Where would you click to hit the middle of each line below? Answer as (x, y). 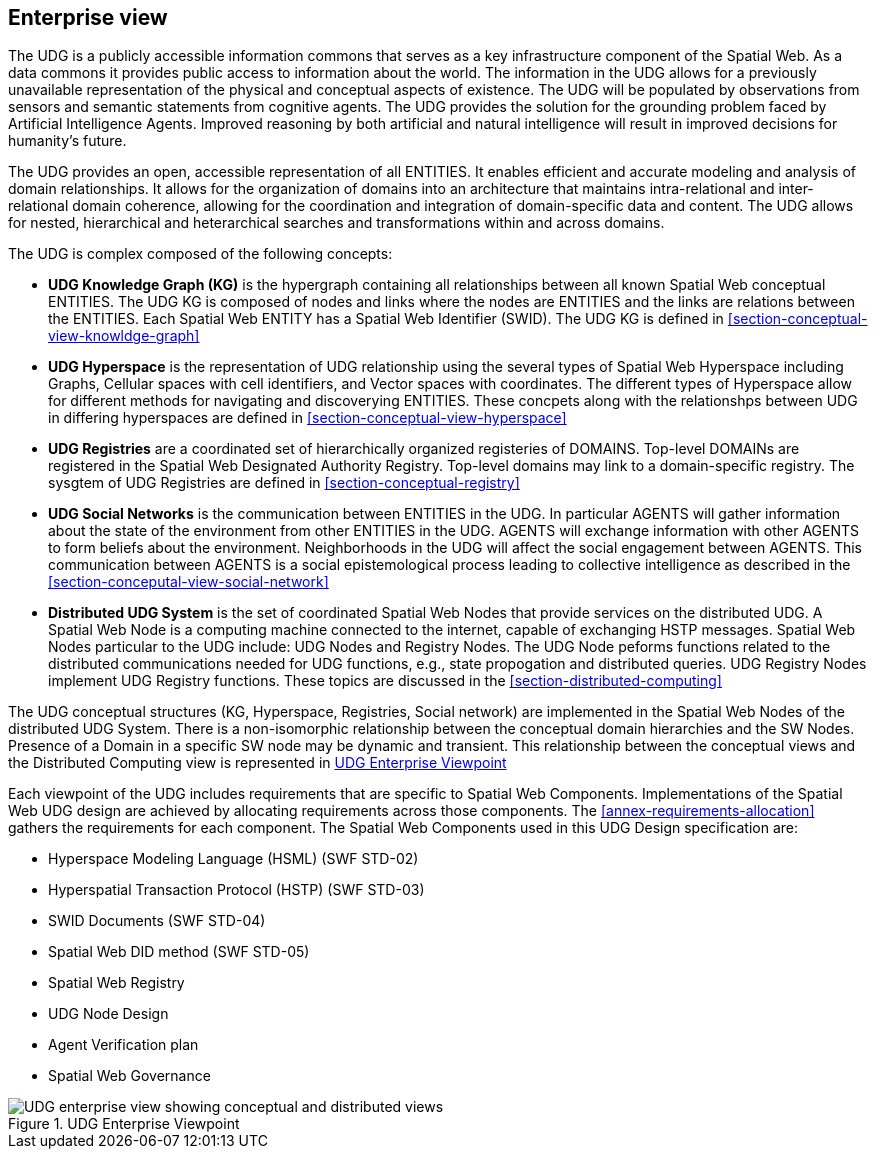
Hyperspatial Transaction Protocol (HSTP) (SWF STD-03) (236, 890)
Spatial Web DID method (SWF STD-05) (179, 952)
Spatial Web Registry (116, 983)
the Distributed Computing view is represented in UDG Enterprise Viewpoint (257, 763)
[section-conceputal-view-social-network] (188, 582)
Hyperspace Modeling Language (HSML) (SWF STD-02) (233, 859)
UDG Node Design (108, 1014)
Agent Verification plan (123, 1045)
